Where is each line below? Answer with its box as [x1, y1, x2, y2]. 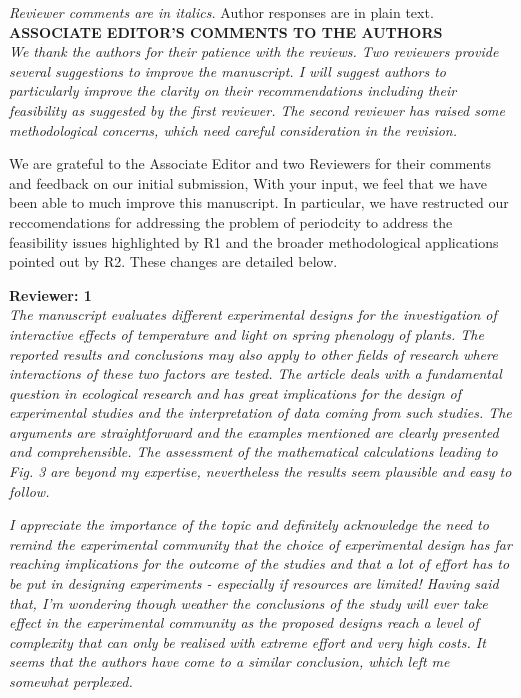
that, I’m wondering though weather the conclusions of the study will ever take [9, 592, 488, 613]
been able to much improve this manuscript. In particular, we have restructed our [9, 192, 509, 213]
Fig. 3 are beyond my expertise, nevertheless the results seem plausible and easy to [9, 461, 512, 482]
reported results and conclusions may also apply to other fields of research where [9, 343, 498, 364]
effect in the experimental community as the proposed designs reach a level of [9, 612, 479, 633]
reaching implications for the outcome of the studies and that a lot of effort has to [9, 553, 510, 574]
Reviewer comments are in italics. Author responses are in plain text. [9, 2, 434, 22]
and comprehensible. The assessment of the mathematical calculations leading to [9, 441, 498, 462]
